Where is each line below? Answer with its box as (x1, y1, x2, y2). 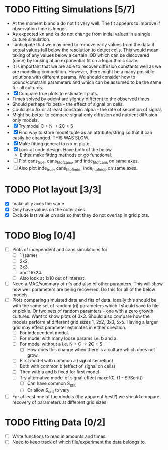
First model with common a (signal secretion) (19, 358, 114, 364)
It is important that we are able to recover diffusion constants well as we (12, 63, 161, 69)
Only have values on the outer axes (12, 206, 86, 212)
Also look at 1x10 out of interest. (19, 275, 86, 281)
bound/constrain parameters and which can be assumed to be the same (12, 79, 162, 85)
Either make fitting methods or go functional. (19, 152, 112, 158)
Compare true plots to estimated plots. (18, 90, 99, 96)
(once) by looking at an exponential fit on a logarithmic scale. (12, 57, 139, 63)
